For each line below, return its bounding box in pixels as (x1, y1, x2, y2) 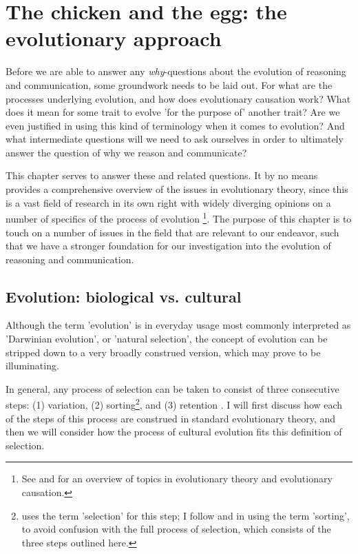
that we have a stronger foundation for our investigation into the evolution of (6, 238, 331, 253)
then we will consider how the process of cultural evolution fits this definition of (6, 424, 342, 439)
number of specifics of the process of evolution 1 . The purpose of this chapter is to (6, 209, 352, 225)
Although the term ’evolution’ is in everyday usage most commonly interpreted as (6, 318, 351, 332)
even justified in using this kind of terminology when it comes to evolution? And (6, 118, 345, 132)
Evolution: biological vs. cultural (6, 285, 242, 307)
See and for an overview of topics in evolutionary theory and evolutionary (21, 471, 333, 486)
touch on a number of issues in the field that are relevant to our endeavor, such (6, 225, 339, 239)
